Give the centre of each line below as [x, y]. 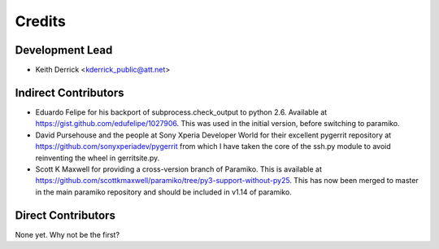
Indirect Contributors [70, 92]
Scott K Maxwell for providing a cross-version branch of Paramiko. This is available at [179, 169]
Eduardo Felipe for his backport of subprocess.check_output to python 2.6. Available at [181, 112]
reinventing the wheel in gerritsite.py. [98, 158]
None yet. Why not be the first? [67, 234]
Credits [41, 21]
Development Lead [64, 50]
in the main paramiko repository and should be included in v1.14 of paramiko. [163, 192]
